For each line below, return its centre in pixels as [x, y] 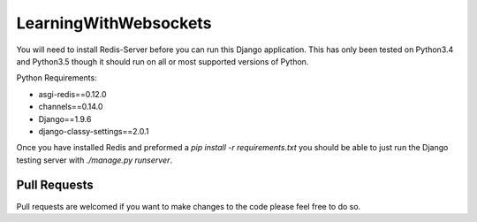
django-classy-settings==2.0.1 [94, 131]
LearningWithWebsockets [114, 23]
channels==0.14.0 [71, 107]
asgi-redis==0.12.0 [72, 94]
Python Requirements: [57, 78]
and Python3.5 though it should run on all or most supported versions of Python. [163, 61]
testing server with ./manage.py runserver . [94, 160]
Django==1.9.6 [65, 119]
